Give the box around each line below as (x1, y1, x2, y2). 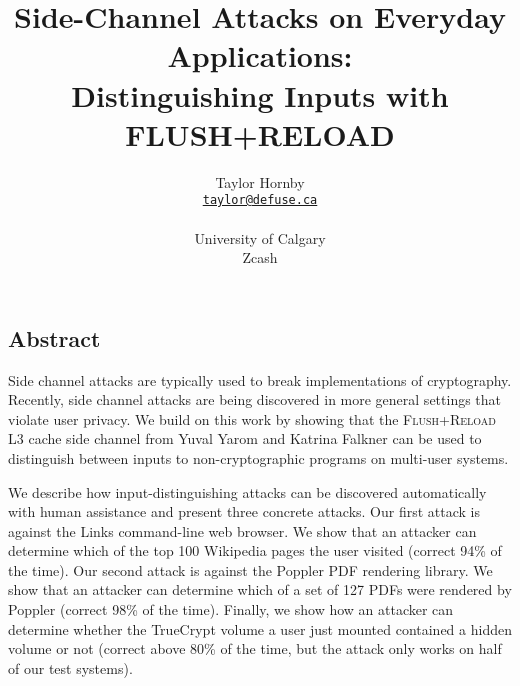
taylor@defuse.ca (202, 193, 318, 208)
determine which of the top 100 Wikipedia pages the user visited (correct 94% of (8, 540, 502, 561)
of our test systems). (8, 657, 133, 678)
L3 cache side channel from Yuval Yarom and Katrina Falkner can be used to (8, 428, 482, 449)
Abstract (8, 322, 101, 353)
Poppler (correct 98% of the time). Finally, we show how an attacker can (8, 599, 454, 620)
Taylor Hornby (215, 171, 305, 192)
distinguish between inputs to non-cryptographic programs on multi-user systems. (8, 447, 509, 468)
